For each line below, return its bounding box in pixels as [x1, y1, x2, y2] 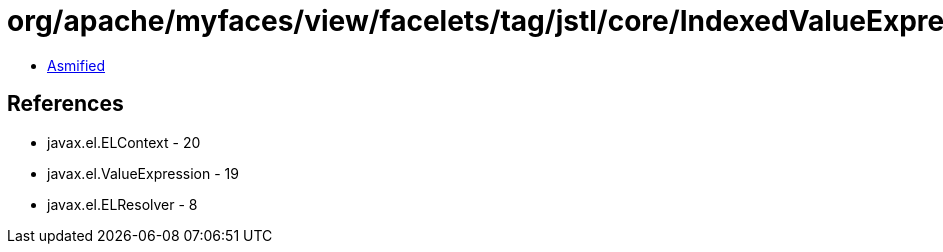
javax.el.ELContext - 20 [47, 133, 201, 151]
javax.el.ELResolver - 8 [47, 195, 198, 213]
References [7, 91, 124, 117]
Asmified [47, 56, 106, 74]
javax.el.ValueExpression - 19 [47, 164, 239, 182]
